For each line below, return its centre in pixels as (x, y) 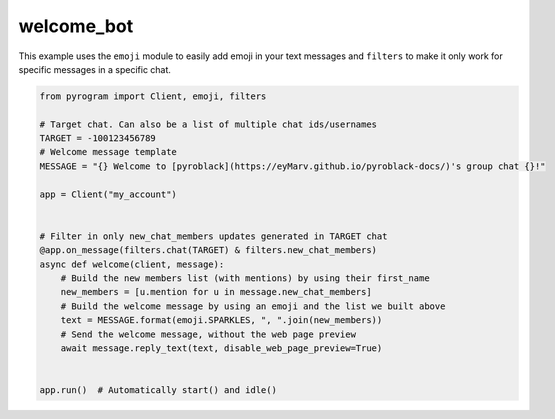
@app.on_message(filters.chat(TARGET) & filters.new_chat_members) (208, 250)
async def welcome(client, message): (132, 264)
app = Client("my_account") (108, 194)
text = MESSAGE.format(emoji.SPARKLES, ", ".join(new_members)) (221, 320)
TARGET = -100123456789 (98, 138)
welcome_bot (76, 26)
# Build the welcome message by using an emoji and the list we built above (253, 306)
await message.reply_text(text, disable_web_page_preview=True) (221, 348)
